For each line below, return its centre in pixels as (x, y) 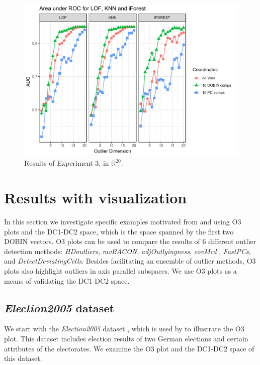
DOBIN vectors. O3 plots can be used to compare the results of (102, 241)
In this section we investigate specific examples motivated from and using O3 (123, 221)
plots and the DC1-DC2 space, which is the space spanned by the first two (119, 231)
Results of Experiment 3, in (67, 163)
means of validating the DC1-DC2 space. (67, 280)
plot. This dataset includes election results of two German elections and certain (126, 338)
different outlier (232, 241)
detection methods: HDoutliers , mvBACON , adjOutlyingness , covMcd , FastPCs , (127, 251)
